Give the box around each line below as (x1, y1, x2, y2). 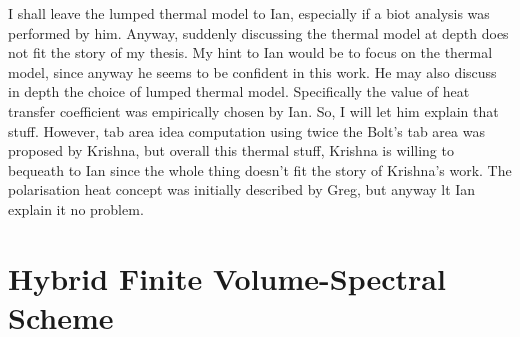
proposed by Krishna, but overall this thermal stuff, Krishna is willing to (8, 140, 454, 161)
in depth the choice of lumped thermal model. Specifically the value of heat (8, 81, 470, 102)
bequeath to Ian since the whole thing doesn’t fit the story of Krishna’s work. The (8, 159, 512, 180)
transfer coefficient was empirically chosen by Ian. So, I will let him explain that (8, 100, 499, 121)
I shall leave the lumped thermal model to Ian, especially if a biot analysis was (8, 3, 490, 23)
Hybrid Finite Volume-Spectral (8, 257, 446, 298)
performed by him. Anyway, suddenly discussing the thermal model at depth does (8, 22, 509, 43)
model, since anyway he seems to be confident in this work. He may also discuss (8, 61, 497, 82)
